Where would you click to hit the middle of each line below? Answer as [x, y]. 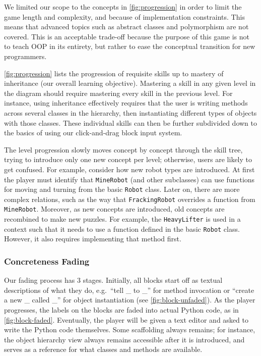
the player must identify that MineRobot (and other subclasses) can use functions [129, 179]
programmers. [25, 56]
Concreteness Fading [47, 261]
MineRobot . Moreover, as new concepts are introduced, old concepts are [114, 209]
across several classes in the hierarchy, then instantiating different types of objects [130, 112]
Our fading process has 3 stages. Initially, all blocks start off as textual [113, 280]
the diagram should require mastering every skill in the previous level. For [118, 93]
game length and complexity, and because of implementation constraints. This [124, 16]
